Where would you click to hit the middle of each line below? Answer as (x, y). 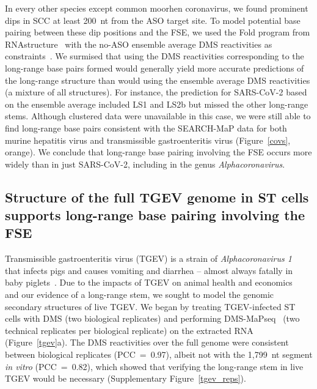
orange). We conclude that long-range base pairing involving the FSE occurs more (158, 152)
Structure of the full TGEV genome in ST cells (157, 197)
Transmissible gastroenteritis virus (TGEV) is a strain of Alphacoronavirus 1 (148, 258)
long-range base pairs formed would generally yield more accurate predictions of (155, 68)
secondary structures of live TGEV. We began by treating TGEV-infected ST (150, 306)
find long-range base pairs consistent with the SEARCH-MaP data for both (146, 128)
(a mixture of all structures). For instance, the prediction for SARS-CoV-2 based (156, 92)
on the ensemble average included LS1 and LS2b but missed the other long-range (157, 104)
